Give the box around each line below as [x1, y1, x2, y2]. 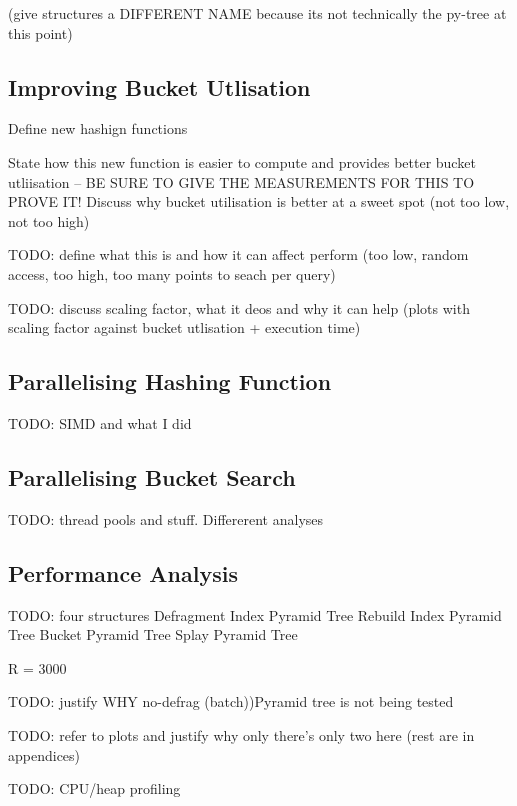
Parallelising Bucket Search [8, 461, 296, 492]
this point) [8, 22, 73, 43]
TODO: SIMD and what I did [8, 412, 192, 433]
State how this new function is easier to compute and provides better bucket [8, 151, 476, 172]
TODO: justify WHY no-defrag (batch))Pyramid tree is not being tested [8, 691, 454, 712]
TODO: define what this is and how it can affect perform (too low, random [8, 244, 469, 265]
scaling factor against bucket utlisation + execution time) [8, 317, 361, 338]
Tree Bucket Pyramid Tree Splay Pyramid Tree [8, 624, 298, 645]
